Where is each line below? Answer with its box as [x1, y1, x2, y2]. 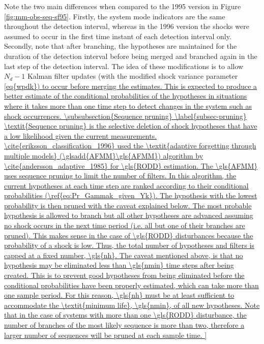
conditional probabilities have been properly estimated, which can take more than [4, 279, 259, 290]
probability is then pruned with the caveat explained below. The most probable [4, 200, 252, 210]
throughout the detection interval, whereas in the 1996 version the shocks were [4, 21, 249, 32]
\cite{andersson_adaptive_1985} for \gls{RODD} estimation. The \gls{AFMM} [4, 160, 258, 171]
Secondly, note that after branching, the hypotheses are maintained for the [4, 41, 237, 51]
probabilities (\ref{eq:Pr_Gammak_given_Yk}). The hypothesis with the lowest [4, 190, 257, 201]
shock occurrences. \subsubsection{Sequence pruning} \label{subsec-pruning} [4, 110, 247, 121]
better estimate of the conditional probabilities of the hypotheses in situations [4, 90, 247, 101]
